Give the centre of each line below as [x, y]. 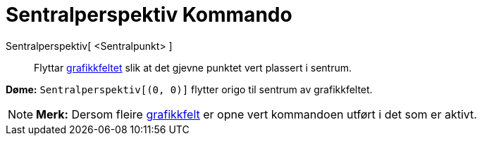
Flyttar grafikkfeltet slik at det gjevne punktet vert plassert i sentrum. [193, 67]
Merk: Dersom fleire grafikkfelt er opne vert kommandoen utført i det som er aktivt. [257, 114]
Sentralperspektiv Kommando [149, 15]
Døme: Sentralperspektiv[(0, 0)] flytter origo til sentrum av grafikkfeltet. [189, 89]
